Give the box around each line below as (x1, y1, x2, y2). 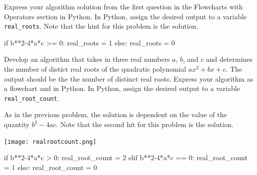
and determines (206, 54, 253, 64)
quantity (4, 119, 30, 130)
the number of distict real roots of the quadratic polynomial (4, 64, 187, 74)
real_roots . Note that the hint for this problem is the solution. (4, 21, 198, 31)
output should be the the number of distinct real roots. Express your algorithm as (4, 73, 254, 84)
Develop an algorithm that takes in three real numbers (4, 54, 170, 64)
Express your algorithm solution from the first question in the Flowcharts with (4, 1, 243, 11)
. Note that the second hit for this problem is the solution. (56, 119, 234, 130)
